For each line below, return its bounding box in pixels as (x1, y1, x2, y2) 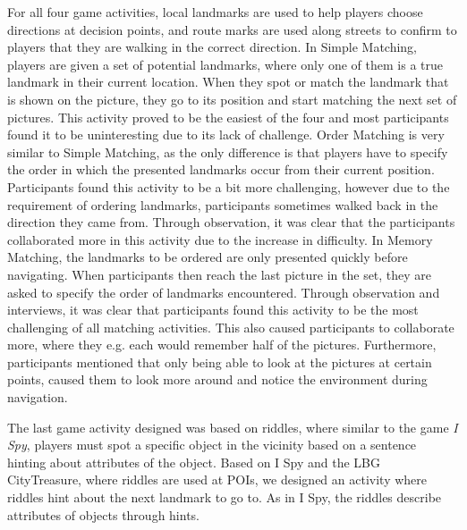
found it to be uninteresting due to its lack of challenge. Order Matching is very (7, 125, 445, 144)
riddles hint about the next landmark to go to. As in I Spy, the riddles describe (7, 488, 442, 507)
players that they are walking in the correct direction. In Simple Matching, (7, 38, 418, 56)
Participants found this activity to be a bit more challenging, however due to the (7, 177, 450, 196)
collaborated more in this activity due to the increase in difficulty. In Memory (7, 230, 433, 248)
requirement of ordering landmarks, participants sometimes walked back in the (7, 195, 438, 214)
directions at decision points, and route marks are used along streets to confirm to (7, 20, 457, 38)
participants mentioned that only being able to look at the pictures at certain (7, 352, 432, 371)
